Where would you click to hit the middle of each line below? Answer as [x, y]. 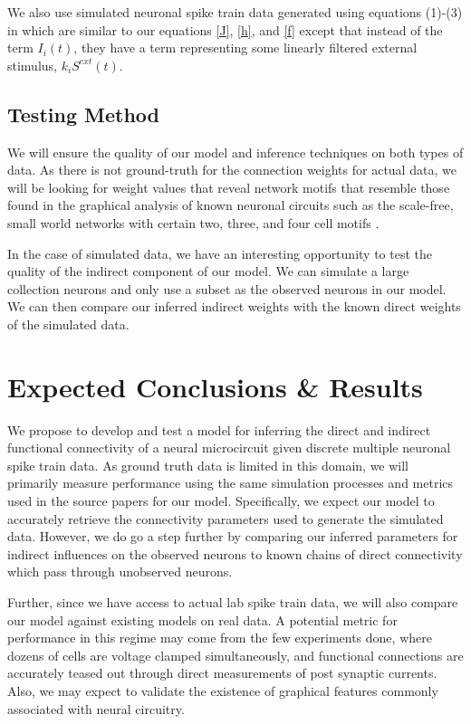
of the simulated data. [68, 324]
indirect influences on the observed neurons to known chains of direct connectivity [235, 553]
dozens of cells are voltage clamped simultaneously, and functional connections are [235, 655]
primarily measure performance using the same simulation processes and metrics [231, 483]
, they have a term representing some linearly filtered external [245, 48]
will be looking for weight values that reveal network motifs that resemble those [229, 187]
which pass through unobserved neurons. [120, 572]
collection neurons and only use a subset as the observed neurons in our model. [227, 288]
